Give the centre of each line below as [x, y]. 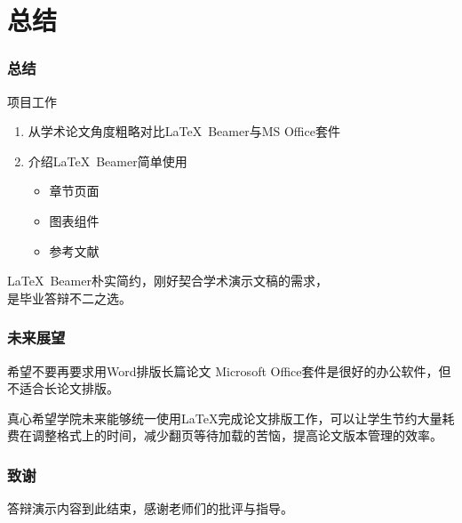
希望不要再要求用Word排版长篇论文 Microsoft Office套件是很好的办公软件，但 [229, 370]
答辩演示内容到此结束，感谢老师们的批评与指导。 [150, 508]
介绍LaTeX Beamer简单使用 [108, 161]
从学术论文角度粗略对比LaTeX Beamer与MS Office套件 [184, 131]
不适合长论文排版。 [63, 388]
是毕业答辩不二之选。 [69, 298]
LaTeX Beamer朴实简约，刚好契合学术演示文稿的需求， [167, 281]
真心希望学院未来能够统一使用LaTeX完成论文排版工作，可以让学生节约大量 [225, 418]
